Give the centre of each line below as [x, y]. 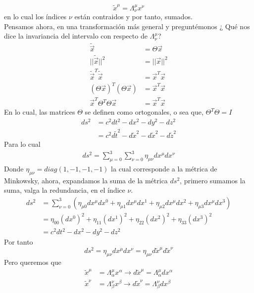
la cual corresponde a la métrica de [164, 168]
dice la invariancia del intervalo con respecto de [76, 36]
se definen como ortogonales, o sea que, [144, 112]
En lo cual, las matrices [40, 112]
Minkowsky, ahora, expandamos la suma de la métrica [86, 180]
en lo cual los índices [35, 17]
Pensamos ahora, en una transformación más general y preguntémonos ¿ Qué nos [127, 26]
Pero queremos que [33, 262]
